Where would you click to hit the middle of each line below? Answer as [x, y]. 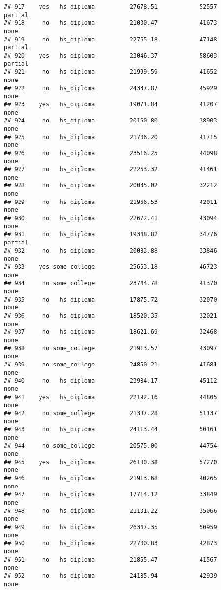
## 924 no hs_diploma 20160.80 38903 [110, 121]
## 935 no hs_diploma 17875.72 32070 [110, 299]
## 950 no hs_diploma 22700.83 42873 [110, 543]
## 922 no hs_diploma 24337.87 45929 [110, 88]
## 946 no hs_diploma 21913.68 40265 [110, 478]
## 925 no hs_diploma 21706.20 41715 [110, 137]
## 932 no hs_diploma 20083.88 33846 [110, 251]
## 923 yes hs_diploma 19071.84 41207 [110, 104]
